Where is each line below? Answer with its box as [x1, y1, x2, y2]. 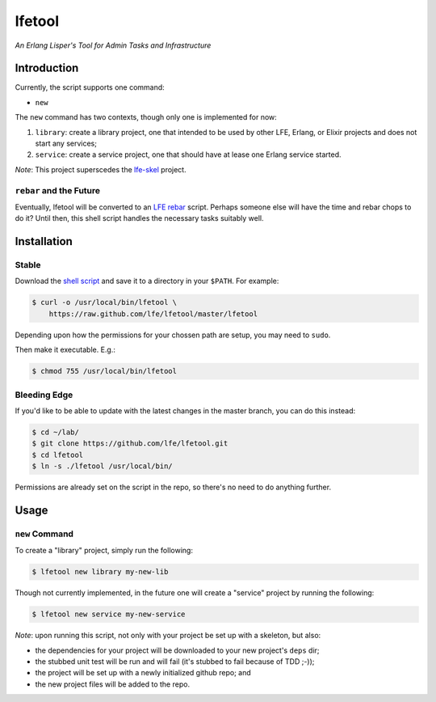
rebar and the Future [15, 184, 101, 196]
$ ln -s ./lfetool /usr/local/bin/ [31, 462, 173, 471]
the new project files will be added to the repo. [35, 679, 190, 689]
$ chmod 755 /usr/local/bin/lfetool [31, 366, 178, 376]
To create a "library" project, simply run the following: [15, 546, 194, 556]
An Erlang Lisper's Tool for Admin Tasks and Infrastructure [15, 40, 212, 50]
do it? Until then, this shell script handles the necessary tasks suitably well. [15, 214, 264, 223]
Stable [15, 260, 41, 271]
